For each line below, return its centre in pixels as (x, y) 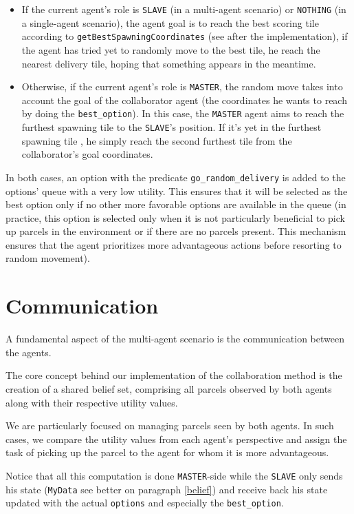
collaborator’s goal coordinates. (87, 154)
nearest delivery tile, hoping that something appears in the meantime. (169, 63)
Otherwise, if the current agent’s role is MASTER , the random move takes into (182, 86)
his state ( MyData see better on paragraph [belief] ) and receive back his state (167, 489)
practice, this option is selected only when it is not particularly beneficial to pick (175, 217)
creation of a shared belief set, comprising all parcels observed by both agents (169, 388)
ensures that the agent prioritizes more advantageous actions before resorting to (174, 244)
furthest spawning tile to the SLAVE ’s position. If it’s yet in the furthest (172, 127)
